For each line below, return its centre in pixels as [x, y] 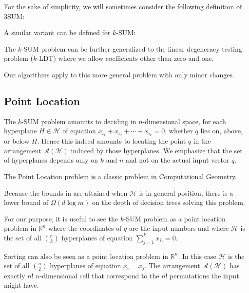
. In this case [197, 256]
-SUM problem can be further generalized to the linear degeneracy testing [132, 48]
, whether [179, 131]
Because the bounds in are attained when [66, 192]
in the [202, 141]
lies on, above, [221, 131]
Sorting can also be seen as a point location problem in [86, 256]
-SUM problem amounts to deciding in [79, 121]
